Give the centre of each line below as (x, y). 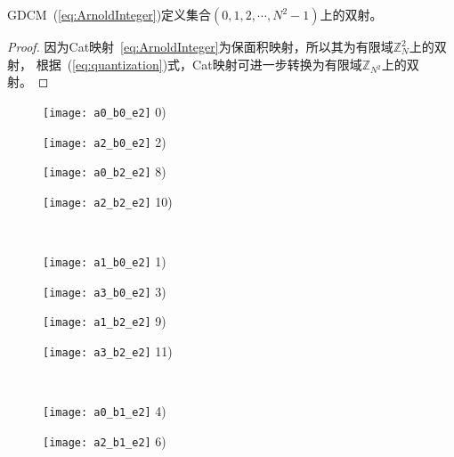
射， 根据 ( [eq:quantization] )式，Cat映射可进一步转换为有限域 (185, 64)
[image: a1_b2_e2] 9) (105, 321)
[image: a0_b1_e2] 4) (105, 411)
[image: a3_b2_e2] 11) (108, 351)
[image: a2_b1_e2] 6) (105, 441)
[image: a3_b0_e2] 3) (105, 291)
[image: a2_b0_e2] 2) (105, 141)
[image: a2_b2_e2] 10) (108, 201)
